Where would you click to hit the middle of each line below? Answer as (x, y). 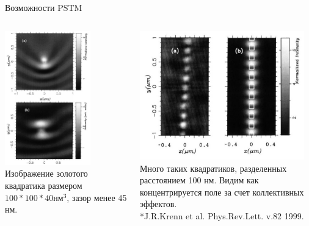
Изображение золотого (46, 173)
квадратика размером (44, 185)
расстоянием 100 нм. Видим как (199, 180)
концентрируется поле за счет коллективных (222, 192)
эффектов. (158, 204)
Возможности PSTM (44, 7)
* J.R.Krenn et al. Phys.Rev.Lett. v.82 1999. (222, 216)
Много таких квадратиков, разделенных (213, 168)
